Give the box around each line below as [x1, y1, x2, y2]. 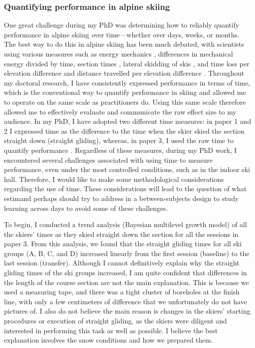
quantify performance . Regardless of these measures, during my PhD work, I [4, 145, 237, 155]
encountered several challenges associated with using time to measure [4, 154, 213, 165]
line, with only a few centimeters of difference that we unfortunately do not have [4, 296, 247, 306]
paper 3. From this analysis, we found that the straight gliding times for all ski [4, 238, 242, 249]
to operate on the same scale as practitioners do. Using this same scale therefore [4, 96, 246, 107]
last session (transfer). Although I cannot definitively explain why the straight [4, 258, 240, 268]
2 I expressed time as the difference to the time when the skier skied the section [4, 125, 245, 136]
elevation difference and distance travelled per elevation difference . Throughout [4, 68, 244, 78]
